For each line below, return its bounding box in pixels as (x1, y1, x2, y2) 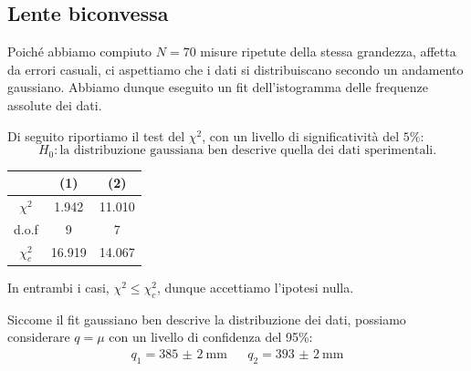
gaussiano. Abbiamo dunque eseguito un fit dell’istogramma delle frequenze (7, 77, 428, 97)
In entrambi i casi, (7, 277, 110, 296)
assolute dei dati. (7, 95, 102, 114)
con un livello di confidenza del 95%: (109, 327, 313, 346)
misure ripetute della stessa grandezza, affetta (200, 42, 456, 61)
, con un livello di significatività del (202, 126, 400, 145)
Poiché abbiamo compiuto (7, 42, 152, 61)
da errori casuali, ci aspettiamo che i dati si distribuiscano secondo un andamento (7, 59, 464, 78)
